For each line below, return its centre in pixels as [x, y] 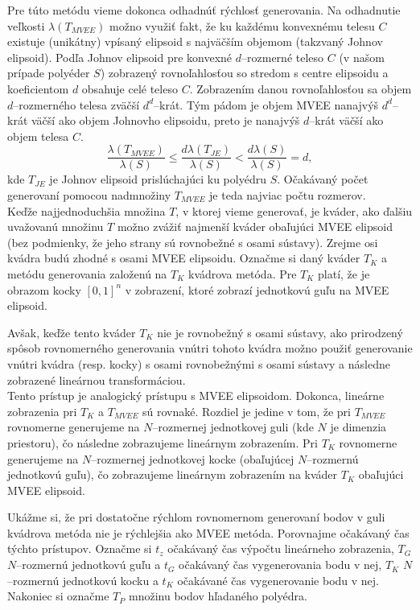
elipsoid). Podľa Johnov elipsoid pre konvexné [120, 57]
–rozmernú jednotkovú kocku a [83, 580]
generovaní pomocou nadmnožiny [89, 195]
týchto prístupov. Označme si [80, 548]
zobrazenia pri [42, 411]
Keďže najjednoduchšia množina [86, 210]
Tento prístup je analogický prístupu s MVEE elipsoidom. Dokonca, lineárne [196, 396]
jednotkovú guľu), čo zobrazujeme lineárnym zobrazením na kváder [173, 474]
